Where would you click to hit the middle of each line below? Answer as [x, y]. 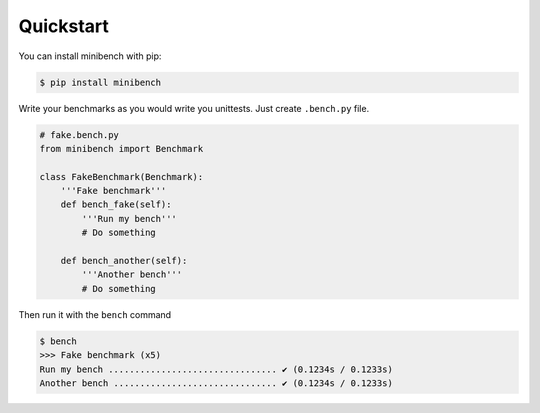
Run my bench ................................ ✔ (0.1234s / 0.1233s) [216, 369]
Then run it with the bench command [95, 314]
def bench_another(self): [124, 261]
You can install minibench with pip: [90, 56]
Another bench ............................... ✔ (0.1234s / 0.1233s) [216, 383]
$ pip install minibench [100, 82]
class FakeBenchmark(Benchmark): [121, 176]
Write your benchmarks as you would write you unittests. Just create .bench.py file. [194, 108]
